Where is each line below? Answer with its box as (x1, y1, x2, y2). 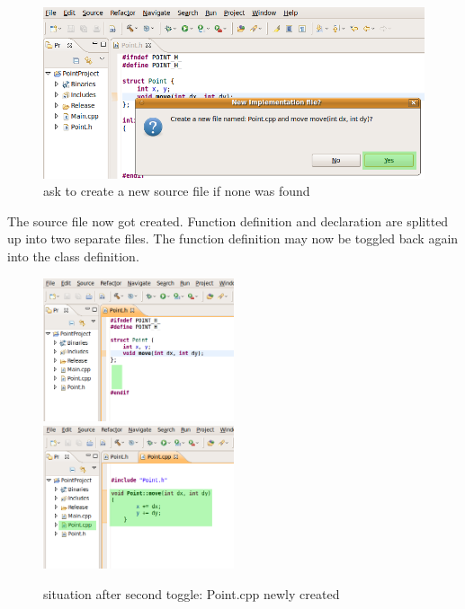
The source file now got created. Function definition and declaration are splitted (7, 211, 449, 230)
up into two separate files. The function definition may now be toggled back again (7, 229, 459, 248)
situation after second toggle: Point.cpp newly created (43, 585, 340, 604)
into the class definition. (7, 246, 139, 265)
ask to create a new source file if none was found (43, 181, 310, 200)
